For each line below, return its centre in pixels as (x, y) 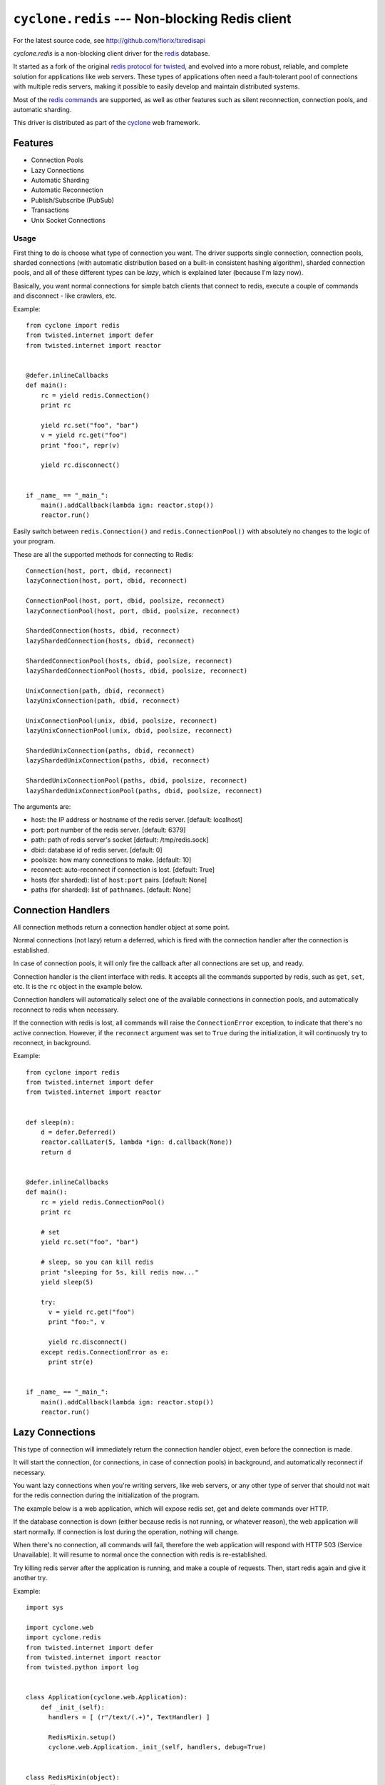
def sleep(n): (50, 1122)
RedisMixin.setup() (82, 1738)
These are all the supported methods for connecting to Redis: (103, 554)
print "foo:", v (77, 1322)
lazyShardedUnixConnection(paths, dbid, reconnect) (118, 761)
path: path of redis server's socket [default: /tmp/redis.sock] (120, 840)
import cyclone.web (60, 1627)
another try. (30, 1578)
